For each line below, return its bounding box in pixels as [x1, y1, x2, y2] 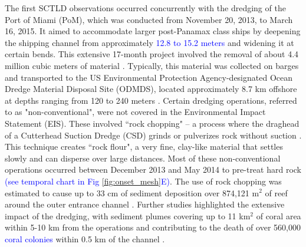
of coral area [256, 209, 301, 222]
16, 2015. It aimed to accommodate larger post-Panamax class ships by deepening [5, 25, 301, 37]
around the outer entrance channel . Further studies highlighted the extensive [5, 198, 285, 210]
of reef [265, 186, 288, 199]
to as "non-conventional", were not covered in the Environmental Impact [5, 106, 266, 118]
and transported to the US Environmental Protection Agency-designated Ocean [5, 71, 293, 83]
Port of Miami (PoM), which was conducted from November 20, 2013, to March [5, 13, 293, 25]
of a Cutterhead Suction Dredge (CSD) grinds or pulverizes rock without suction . [5, 129, 302, 141]
